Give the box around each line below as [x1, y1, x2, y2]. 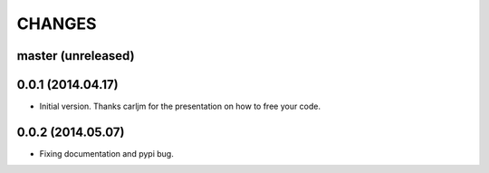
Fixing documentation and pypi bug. [39, 148, 174, 159]
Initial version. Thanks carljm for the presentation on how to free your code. [39, 101, 321, 112]
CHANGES [16, 14, 97, 34]
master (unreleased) [16, 48, 135, 63]
